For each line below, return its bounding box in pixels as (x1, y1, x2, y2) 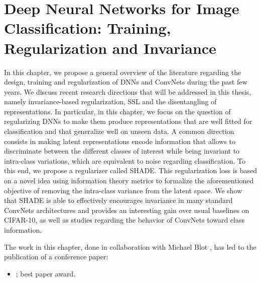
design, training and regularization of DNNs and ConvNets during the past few (4, 77, 247, 87)
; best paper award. (16, 268, 76, 278)
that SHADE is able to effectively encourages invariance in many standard (4, 195, 233, 205)
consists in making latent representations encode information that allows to (4, 135, 236, 146)
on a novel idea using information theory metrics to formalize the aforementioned (4, 175, 254, 186)
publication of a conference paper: (4, 251, 108, 262)
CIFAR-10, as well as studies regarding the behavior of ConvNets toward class (4, 215, 244, 225)
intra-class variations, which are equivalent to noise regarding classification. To (4, 155, 245, 166)
